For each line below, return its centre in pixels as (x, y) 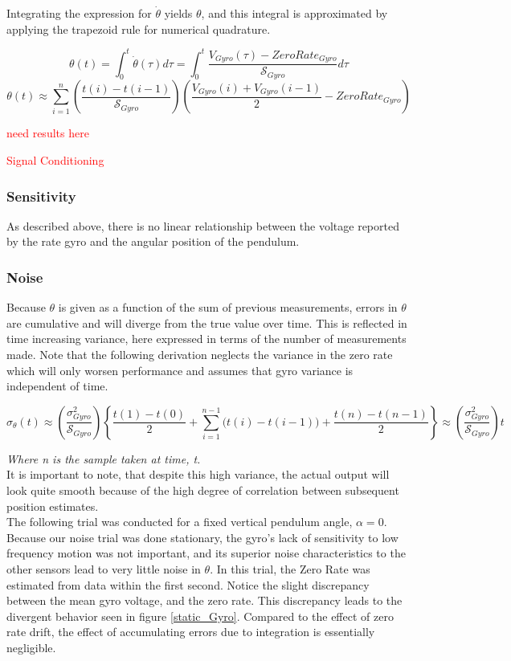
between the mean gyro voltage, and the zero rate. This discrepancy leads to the (204, 600)
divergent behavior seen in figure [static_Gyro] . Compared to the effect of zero (200, 616)
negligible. (31, 647)
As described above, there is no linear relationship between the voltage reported (203, 225)
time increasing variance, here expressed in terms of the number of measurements (206, 339)
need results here (48, 133)
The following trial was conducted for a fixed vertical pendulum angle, (180, 522)
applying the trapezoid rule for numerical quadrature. (139, 29)
